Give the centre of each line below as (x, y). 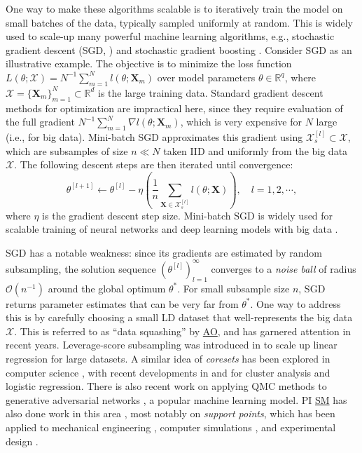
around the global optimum (107, 288)
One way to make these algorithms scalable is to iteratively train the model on (174, 8)
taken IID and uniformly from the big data (256, 150)
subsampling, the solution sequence (81, 268)
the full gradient (40, 122)
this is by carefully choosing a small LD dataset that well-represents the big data (179, 317)
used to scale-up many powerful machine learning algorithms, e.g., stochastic (170, 36)
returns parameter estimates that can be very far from (122, 303)
